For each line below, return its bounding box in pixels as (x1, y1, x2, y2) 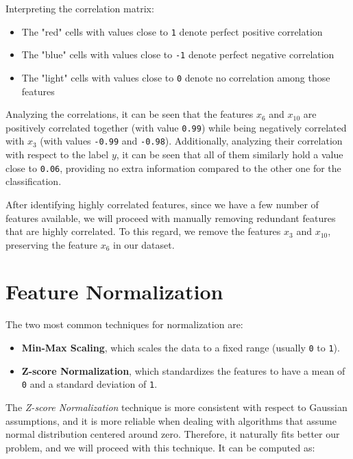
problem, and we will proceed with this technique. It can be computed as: (5, 440, 315, 454)
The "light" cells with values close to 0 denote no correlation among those (21, 70, 330, 84)
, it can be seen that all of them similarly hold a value (116, 147, 343, 162)
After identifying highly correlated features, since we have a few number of (5, 197, 319, 211)
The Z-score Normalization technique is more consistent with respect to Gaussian (5, 399, 348, 414)
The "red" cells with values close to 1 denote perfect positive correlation (21, 24, 323, 38)
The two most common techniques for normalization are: (5, 317, 243, 332)
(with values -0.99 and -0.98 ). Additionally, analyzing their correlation (40, 134, 343, 148)
